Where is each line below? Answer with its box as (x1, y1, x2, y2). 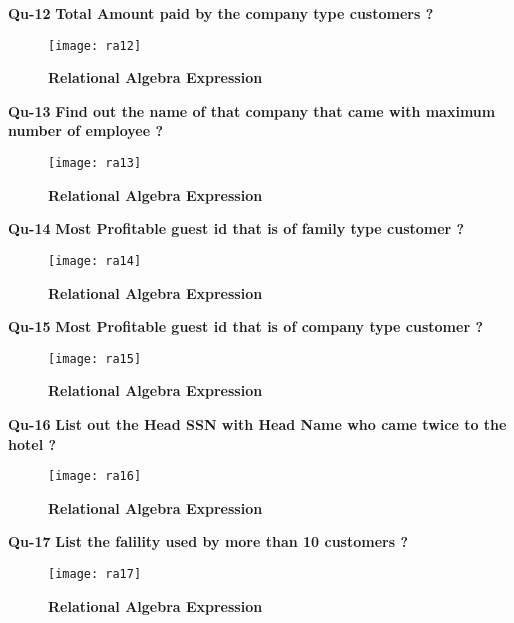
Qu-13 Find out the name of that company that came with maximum (8, 100, 496, 121)
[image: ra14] (48, 253, 142, 268)
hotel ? (8, 433, 57, 454)
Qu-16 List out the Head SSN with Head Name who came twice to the (8, 413, 507, 434)
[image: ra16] (48, 469, 142, 484)
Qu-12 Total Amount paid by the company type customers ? (8, 3, 434, 23)
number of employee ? (8, 120, 164, 141)
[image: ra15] (48, 351, 142, 366)
